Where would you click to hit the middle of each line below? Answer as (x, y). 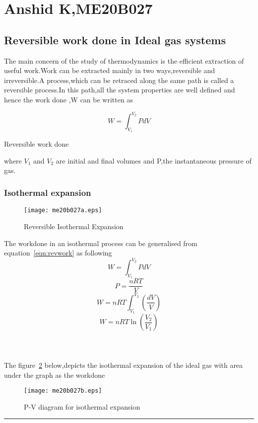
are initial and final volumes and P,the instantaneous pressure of (154, 160)
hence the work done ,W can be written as (68, 99)
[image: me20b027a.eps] (63, 211)
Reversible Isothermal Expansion (74, 226)
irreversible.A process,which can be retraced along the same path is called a (119, 80)
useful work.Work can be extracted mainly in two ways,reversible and (110, 70)
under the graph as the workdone (55, 375)
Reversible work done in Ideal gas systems (115, 40)
